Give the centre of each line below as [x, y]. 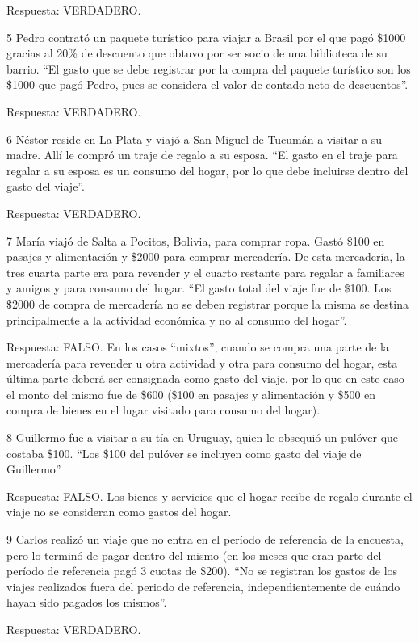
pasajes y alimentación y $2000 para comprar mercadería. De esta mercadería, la [206, 256]
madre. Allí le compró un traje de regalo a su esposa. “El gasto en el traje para [202, 155]
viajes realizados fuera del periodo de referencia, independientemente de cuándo [203, 586]
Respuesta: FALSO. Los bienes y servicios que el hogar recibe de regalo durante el [209, 496]
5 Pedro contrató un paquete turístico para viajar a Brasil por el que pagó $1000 [206, 37]
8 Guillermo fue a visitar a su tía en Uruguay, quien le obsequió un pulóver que [203, 437]
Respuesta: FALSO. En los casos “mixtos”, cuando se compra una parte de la [198, 347]
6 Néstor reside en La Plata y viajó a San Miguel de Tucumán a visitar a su [195, 139]
